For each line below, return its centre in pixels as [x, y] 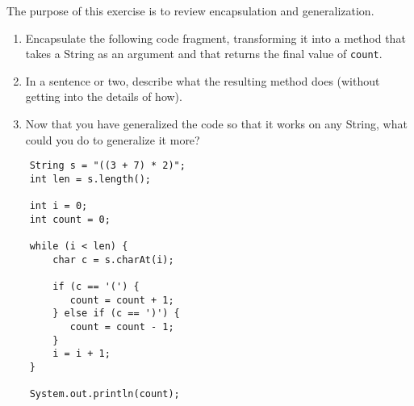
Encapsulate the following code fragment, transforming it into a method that [215, 38]
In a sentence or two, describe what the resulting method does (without [203, 80]
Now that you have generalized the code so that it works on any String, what [216, 124]
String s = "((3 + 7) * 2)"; [107, 166]
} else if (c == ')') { [116, 314]
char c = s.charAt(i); [113, 260]
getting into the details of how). [104, 96]
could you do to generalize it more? [113, 139]
